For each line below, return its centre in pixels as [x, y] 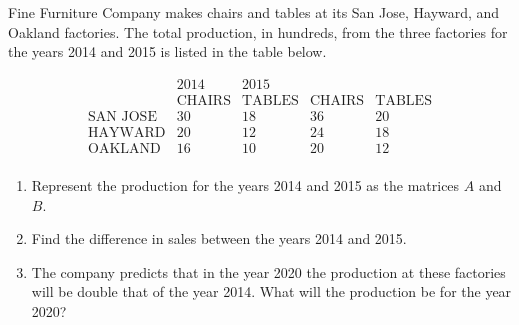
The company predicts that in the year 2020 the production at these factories [268, 271]
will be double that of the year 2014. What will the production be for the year [271, 291]
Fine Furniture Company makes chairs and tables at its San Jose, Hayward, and [254, 12]
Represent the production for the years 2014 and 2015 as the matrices [245, 184]
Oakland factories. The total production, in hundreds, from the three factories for [258, 31]
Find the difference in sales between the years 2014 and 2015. [219, 238]
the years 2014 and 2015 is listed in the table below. [167, 51]
